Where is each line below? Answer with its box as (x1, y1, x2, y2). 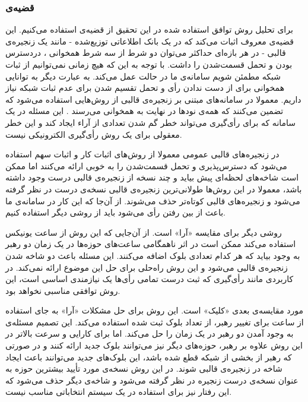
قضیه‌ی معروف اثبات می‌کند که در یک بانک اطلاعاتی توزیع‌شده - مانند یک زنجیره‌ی (5, 34, 294, 47)
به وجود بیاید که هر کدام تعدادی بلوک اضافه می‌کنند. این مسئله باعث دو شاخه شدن (5, 249, 300, 261)
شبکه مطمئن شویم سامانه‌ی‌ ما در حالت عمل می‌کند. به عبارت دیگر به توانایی (5, 69, 281, 82)
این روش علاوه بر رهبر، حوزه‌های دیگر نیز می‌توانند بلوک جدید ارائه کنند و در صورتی (5, 339, 303, 352)
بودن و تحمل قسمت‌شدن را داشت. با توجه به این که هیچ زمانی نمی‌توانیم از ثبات (5, 58, 293, 70)
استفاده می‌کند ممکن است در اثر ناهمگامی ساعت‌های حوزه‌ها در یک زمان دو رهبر (5, 238, 296, 250)
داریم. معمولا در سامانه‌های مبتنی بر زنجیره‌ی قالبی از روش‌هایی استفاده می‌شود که (5, 93, 301, 105)
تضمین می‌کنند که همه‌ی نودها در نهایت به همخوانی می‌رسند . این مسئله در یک (5, 105, 284, 117)
